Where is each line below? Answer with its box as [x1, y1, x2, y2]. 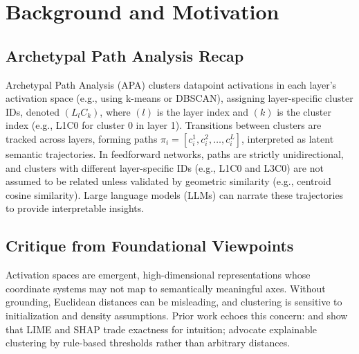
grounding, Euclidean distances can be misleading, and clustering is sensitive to [6, 294, 342, 309]
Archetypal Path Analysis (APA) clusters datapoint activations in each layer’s [6, 77, 337, 91]
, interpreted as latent [241, 131, 334, 145]
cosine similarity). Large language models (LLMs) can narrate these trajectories [6, 187, 344, 202]
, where [100, 104, 131, 118]
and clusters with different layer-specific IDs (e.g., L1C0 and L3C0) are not [6, 160, 324, 175]
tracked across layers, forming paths [6, 131, 158, 145]
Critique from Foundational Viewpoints [6, 235, 294, 256]
